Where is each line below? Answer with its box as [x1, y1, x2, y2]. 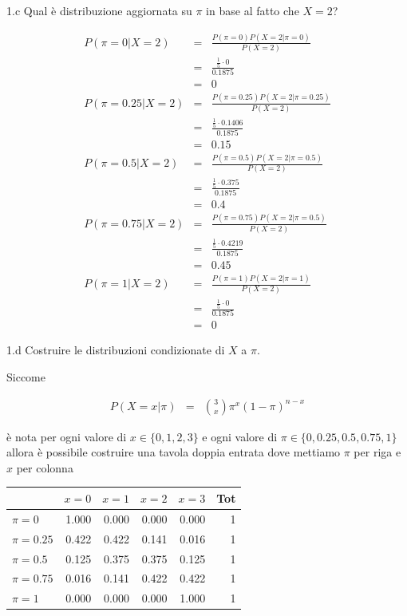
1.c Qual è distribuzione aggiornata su [6, 2, 192, 18]
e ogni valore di [202, 428, 278, 444]
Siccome [6, 369, 45, 385]
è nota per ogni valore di [6, 428, 127, 444]
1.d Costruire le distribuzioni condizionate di [6, 342, 225, 358]
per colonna [16, 459, 73, 476]
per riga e [354, 444, 401, 460]
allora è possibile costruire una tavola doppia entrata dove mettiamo [6, 444, 341, 460]
